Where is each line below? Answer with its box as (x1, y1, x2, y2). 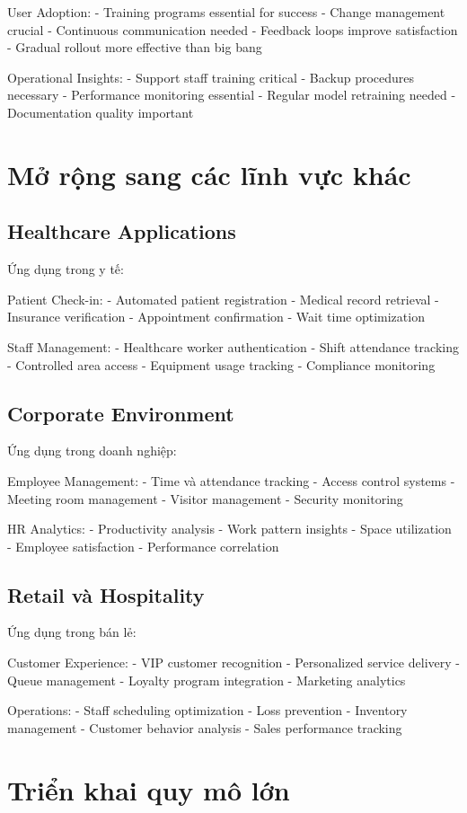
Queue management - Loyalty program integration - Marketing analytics (7, 670, 406, 689)
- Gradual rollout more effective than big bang (7, 38, 262, 57)
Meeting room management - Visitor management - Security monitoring (7, 489, 403, 508)
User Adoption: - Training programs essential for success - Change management (7, 3, 445, 21)
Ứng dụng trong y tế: (7, 260, 124, 278)
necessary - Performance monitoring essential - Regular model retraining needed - (7, 85, 456, 104)
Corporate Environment (7, 399, 234, 427)
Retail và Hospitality (7, 580, 205, 608)
